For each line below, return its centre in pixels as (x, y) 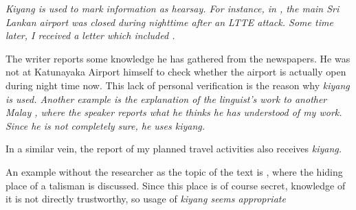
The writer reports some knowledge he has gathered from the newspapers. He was (178, 58)
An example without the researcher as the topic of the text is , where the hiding (174, 171)
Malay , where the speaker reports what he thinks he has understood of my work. (174, 112)
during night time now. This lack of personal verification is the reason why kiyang (178, 85)
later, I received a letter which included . (90, 35)
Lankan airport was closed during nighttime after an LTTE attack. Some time (169, 22)
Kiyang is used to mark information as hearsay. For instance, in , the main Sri (173, 8)
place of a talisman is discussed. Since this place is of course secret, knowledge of (176, 185)
